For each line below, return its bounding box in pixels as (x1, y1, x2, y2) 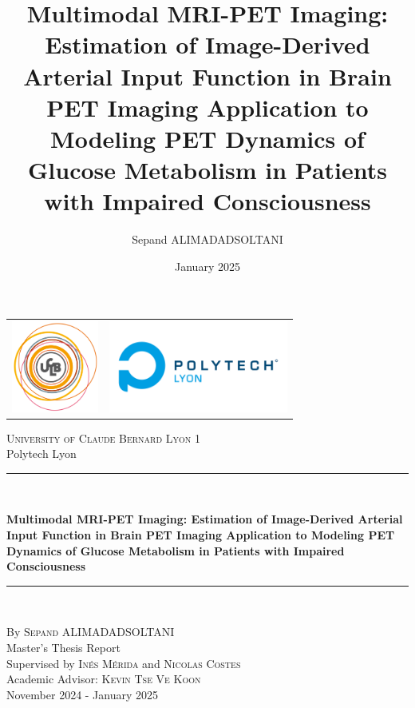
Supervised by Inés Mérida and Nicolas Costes (6, 654, 241, 671)
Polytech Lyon (6, 445, 77, 462)
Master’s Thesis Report (6, 639, 121, 655)
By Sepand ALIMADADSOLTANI (6, 623, 175, 640)
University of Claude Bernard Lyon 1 (6, 429, 200, 446)
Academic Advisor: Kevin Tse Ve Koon (6, 670, 201, 687)
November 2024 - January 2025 (6, 686, 159, 702)
